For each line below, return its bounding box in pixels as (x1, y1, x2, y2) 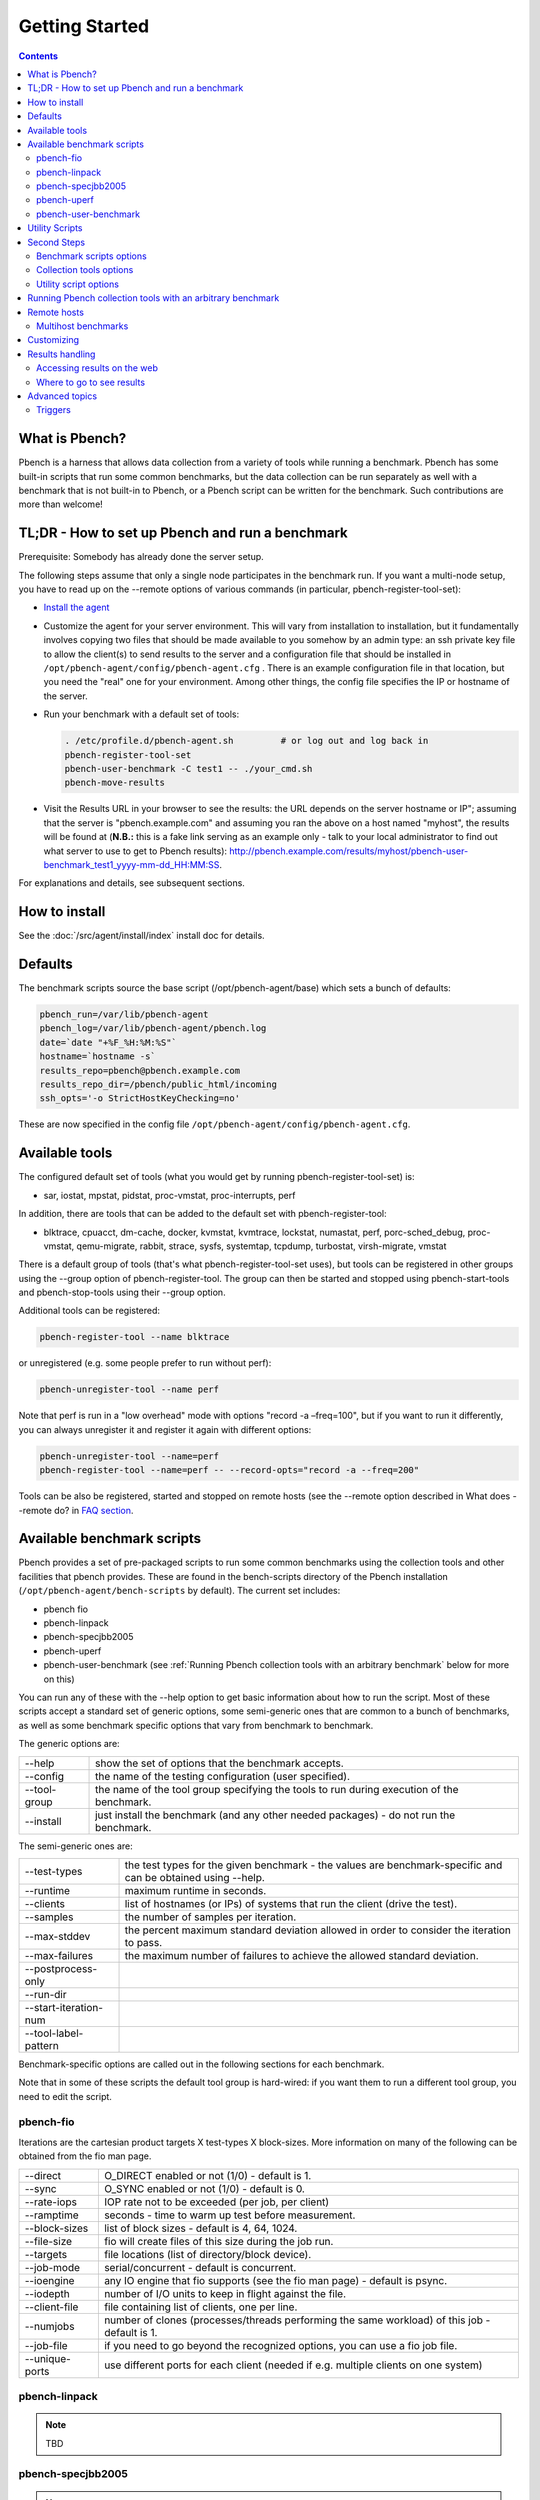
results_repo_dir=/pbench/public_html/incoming (39, 1079, 277, 1090)
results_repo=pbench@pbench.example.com (39, 1065, 240, 1076)
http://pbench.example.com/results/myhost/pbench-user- (229, 845, 469, 857)
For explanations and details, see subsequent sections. (18, 877, 245, 889)
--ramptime (24, 2208, 79, 2222)
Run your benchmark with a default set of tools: (43, 708, 240, 720)
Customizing (27, 334, 80, 346)
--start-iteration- (24, 2000, 104, 2014)
